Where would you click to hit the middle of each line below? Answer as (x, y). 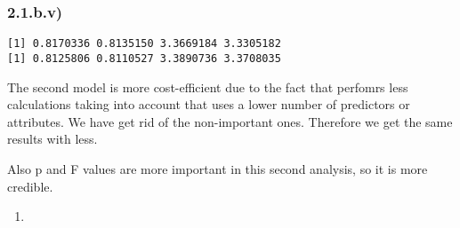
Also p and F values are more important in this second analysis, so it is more (218, 168)
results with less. (52, 139)
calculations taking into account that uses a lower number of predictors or (209, 104)
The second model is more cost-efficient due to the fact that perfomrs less (208, 86)
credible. (30, 186)
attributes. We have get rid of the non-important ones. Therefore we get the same (230, 121)
